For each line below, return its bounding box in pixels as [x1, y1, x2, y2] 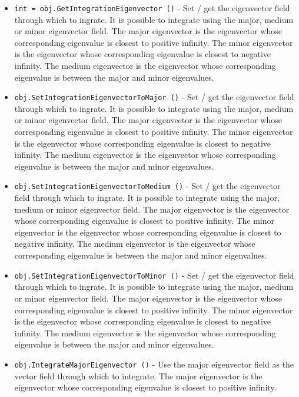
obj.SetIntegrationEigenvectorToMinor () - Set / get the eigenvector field [14, 269, 294, 281]
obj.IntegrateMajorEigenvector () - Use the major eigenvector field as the [14, 358, 294, 370]
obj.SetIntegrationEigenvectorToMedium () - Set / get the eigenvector [14, 180, 281, 192]
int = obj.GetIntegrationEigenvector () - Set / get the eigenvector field [14, 2, 290, 14]
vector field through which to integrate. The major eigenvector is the [14, 369, 263, 382]
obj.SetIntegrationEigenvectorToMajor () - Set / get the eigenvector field [14, 91, 294, 103]
